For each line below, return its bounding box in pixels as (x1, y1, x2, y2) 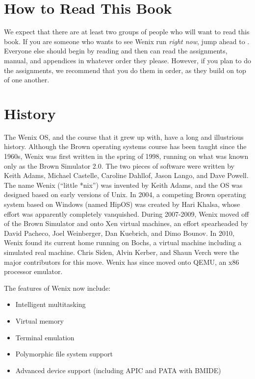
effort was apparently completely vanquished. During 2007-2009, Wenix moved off (4, 208, 249, 219)
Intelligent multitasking (15, 299, 86, 309)
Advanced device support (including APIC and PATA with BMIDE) (15, 365, 221, 375)
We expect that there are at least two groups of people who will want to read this (4, 26, 250, 37)
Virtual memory (15, 315, 64, 326)
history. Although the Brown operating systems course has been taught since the (4, 141, 247, 152)
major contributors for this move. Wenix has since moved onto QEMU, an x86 (4, 256, 239, 267)
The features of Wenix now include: (4, 282, 111, 293)
